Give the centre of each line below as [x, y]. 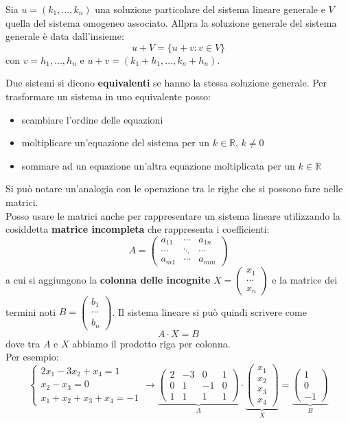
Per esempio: [32, 357]
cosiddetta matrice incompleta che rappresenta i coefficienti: [138, 229]
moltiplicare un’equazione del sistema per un [116, 142]
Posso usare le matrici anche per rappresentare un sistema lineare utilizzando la [173, 215]
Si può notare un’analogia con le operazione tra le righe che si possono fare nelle [174, 188]
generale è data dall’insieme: [65, 36]
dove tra [23, 343]
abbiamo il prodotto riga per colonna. [151, 343]
